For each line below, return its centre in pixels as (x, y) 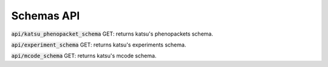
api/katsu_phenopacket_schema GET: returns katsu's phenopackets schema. (112, 34)
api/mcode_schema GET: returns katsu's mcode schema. (84, 56)
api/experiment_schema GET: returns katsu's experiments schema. (99, 45)
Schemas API (46, 16)
